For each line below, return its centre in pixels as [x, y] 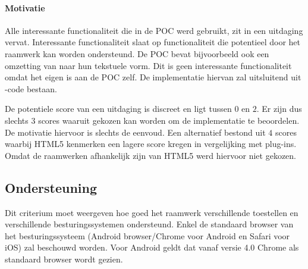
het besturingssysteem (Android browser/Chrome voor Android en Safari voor [147, 235]
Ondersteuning [51, 187]
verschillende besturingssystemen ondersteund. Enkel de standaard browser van [149, 224]
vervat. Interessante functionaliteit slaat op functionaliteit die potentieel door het [153, 42]
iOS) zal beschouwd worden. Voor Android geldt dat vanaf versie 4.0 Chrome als [152, 247]
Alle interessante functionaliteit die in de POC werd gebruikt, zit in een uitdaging [154, 30]
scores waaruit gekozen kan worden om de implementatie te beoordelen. [169, 120]
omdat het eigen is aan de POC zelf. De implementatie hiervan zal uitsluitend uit [153, 77]
